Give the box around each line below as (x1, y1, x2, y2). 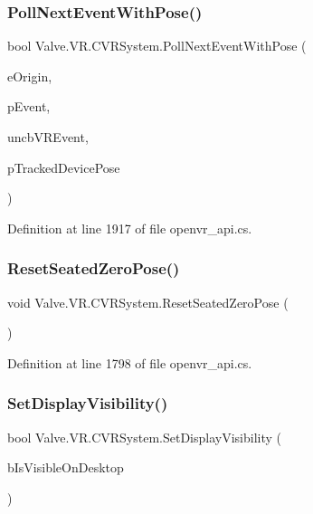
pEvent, (7, 97, 51, 116)
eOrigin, (7, 66, 52, 85)
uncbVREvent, (7, 128, 89, 146)
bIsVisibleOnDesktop (7, 458, 124, 477)
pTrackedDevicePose (7, 157, 120, 176)
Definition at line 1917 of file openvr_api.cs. (7, 218, 252, 237)
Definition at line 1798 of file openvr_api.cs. (7, 353, 252, 372)
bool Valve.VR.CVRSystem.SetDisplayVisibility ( (7, 427, 282, 446)
